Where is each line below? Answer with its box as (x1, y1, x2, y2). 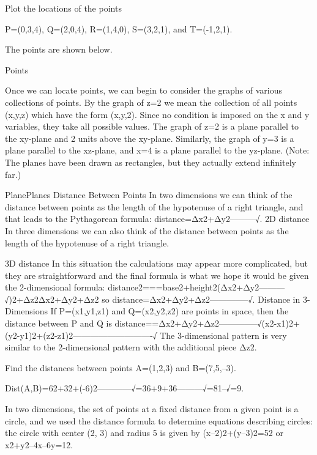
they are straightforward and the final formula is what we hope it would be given (5, 268, 309, 281)
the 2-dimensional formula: (5, 281, 105, 294)
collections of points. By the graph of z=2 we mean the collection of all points (5, 95, 297, 108)
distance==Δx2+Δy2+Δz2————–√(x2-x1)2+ (114, 317, 300, 330)
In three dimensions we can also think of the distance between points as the (5, 224, 289, 237)
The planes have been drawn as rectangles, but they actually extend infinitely (5, 155, 296, 168)
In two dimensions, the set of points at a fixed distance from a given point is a (5, 402, 299, 415)
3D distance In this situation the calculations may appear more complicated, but (5, 257, 308, 270)
